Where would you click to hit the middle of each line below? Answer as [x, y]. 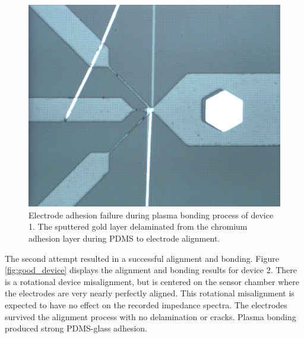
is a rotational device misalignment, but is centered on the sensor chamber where [152, 281]
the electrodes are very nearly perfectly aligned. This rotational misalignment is [150, 293]
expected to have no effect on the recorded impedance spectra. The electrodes [146, 304]
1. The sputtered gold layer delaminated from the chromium [138, 226]
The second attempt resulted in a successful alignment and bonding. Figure [142, 258]
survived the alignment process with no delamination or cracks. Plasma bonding [151, 316]
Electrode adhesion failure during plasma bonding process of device [151, 215]
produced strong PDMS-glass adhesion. [76, 328]
